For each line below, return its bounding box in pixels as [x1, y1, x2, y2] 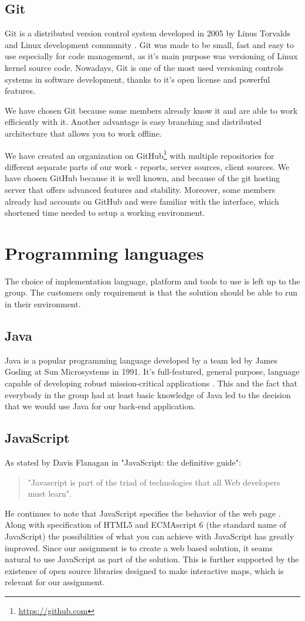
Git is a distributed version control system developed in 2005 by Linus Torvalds [5, 27, 291, 39]
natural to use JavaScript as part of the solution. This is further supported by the [5, 553, 299, 565]
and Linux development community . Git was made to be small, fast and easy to [5, 38, 294, 50]
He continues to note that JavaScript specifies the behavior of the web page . [5, 507, 281, 519]
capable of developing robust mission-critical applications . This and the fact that [5, 377, 298, 389]
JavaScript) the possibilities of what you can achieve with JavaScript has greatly [5, 530, 294, 542]
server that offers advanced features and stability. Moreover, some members [5, 183, 276, 195]
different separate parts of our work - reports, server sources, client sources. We [5, 160, 290, 172]
